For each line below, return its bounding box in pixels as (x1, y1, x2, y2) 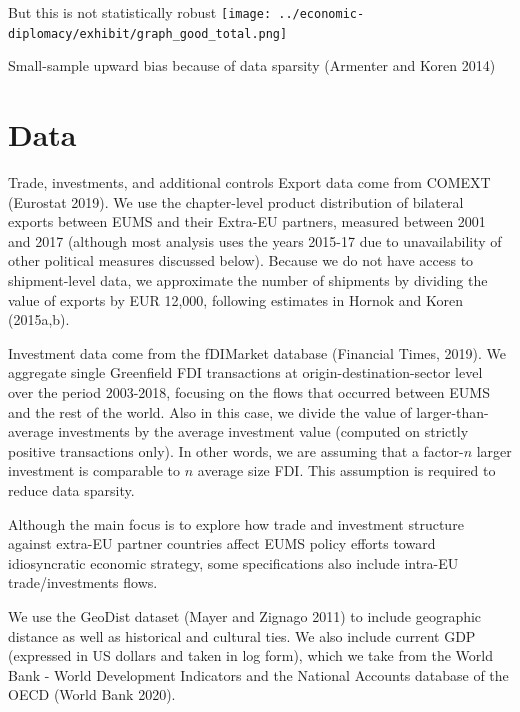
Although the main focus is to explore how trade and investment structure (8, 513, 464, 534)
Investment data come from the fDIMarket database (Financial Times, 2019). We (8, 342, 507, 363)
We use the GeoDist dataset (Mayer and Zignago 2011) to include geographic (8, 605, 482, 626)
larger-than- (416, 401, 489, 422)
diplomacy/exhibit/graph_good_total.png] (8, 26, 288, 41)
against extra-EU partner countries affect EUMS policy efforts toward (8, 533, 436, 554)
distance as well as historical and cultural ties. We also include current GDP (8, 625, 476, 646)
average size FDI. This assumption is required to (197, 460, 496, 481)
